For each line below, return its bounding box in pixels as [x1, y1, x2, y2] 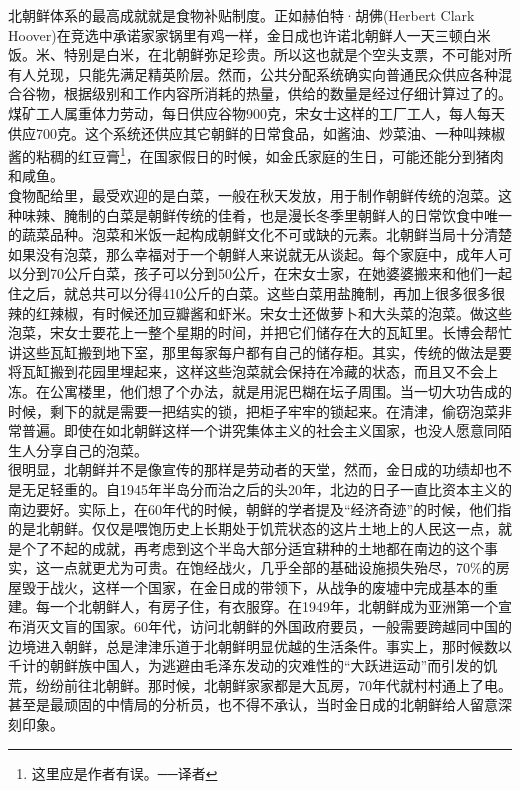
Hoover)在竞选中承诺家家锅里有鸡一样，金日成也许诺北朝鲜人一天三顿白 [8, 24, 477, 45]
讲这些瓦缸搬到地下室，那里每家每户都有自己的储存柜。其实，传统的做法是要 [8, 341, 512, 362]
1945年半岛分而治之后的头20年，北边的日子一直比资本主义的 [119, 478, 512, 499]
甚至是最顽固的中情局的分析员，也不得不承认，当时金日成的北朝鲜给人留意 [8, 694, 498, 715]
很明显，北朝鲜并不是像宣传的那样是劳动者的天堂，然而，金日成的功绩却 [8, 459, 484, 480]
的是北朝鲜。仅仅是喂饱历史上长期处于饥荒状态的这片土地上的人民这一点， [8, 518, 498, 539]
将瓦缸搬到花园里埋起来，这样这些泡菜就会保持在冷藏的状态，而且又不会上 [8, 361, 498, 382]
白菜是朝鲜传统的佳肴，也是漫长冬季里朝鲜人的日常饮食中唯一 [105, 204, 512, 225]
